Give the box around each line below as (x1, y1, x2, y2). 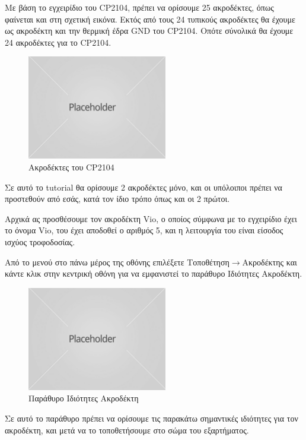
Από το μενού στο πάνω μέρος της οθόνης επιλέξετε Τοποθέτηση (5, 255, 230, 268)
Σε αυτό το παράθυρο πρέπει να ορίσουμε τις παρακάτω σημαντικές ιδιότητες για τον (5, 411, 298, 424)
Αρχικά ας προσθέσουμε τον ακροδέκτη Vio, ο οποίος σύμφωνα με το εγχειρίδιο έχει (5, 212, 297, 224)
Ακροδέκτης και (242, 255, 297, 268)
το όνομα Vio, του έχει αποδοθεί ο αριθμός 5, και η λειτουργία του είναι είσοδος (5, 224, 283, 236)
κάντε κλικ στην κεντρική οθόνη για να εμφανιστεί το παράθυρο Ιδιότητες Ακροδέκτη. (5, 267, 302, 280)
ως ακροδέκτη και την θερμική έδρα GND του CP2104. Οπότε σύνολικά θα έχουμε (5, 24, 294, 37)
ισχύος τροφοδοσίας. (5, 235, 75, 248)
